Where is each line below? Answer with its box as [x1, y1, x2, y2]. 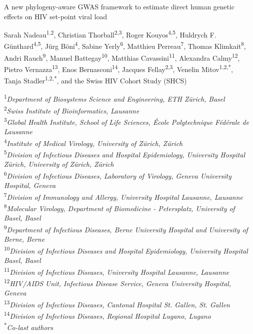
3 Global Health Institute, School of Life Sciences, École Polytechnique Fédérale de [4, 115, 249, 127]
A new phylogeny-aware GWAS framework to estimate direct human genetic [4, 1, 235, 11]
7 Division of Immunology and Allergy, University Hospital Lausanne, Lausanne [4, 190, 243, 202]
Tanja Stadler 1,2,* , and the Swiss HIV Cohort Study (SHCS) [4, 74, 187, 85]
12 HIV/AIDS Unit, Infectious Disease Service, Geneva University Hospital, [4, 276, 231, 288]
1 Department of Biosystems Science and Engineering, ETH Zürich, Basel [4, 92, 225, 104]
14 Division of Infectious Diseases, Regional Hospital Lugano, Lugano [4, 309, 211, 321]
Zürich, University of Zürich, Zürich [4, 159, 114, 169]
